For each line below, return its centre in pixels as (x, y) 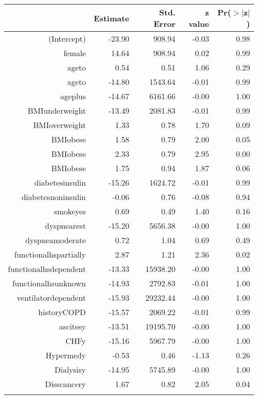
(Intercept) (67, 38)
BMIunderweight (57, 110)
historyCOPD (62, 312)
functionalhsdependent (47, 269)
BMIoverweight (60, 125)
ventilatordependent (51, 298)
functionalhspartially (50, 254)
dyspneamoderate (56, 240)
